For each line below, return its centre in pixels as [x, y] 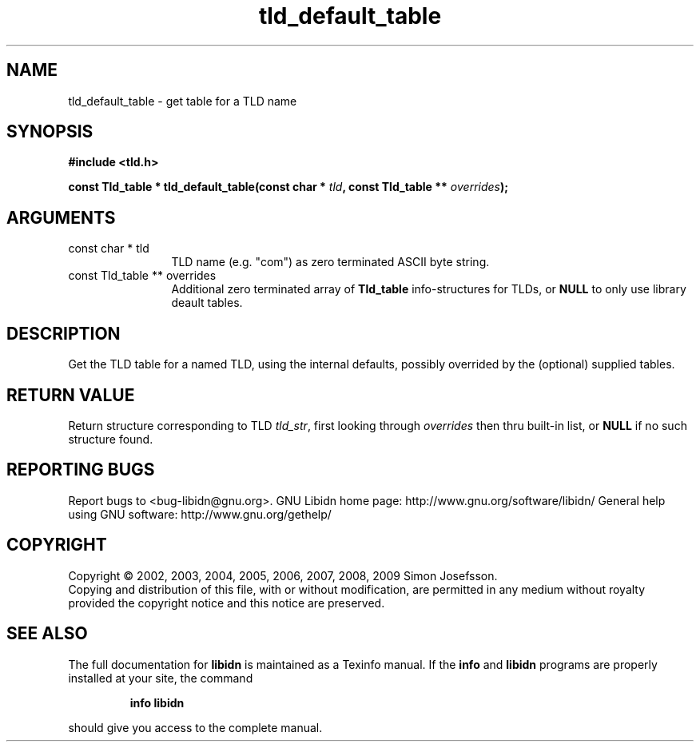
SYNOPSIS [50, 132]
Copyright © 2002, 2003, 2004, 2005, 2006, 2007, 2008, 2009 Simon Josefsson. [283, 575]
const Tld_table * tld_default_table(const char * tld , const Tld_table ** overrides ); [288, 187]
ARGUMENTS [61, 217]
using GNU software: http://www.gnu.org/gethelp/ [200, 514]
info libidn [157, 702]
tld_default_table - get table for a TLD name [183, 101]
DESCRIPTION [64, 333]
